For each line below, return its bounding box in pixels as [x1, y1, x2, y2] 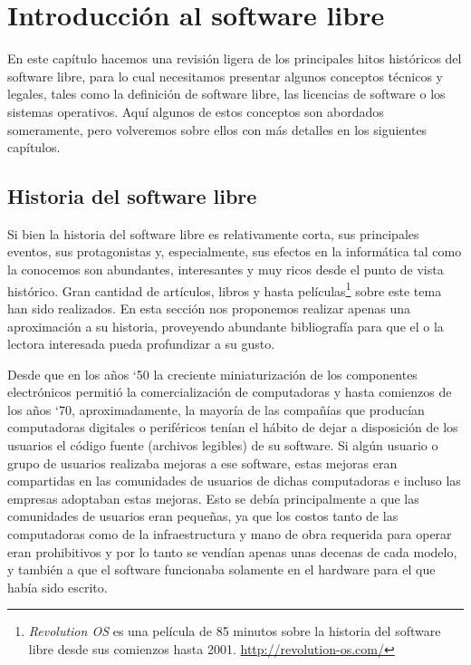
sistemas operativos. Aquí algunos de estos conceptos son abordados [7, 101, 384, 120]
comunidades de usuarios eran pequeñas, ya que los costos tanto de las [7, 506, 399, 525]
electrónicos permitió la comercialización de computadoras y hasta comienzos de [7, 382, 452, 401]
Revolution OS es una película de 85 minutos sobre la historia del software [28, 622, 441, 641]
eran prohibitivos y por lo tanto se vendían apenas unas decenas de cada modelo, [7, 542, 457, 561]
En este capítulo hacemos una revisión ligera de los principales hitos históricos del [7, 49, 462, 68]
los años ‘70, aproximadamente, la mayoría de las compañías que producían [7, 400, 425, 419]
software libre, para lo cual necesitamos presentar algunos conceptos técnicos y [7, 66, 443, 85]
